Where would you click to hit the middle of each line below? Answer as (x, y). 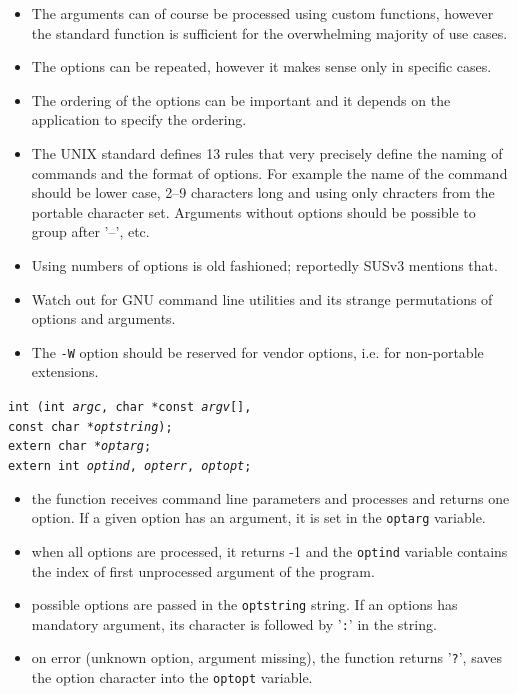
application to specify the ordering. (139, 119)
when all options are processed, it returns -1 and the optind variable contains (269, 550)
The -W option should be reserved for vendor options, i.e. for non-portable (257, 351)
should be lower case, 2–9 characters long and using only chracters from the (263, 192)
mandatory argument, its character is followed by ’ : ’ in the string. (234, 623)
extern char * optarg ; (80, 446)
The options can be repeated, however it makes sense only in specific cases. (261, 66)
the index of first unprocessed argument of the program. (203, 570)
